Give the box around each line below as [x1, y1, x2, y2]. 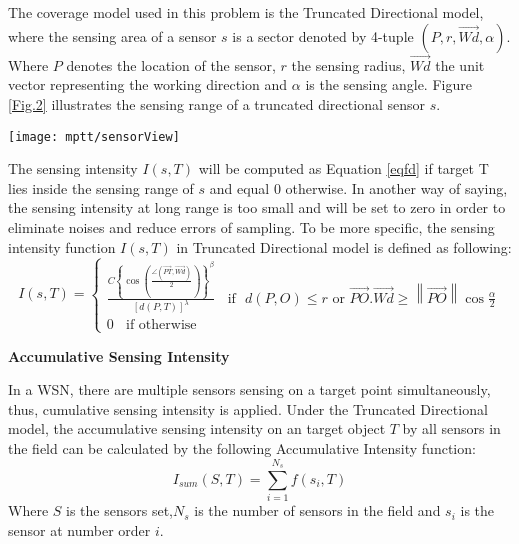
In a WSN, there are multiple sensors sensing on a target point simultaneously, [8, 379, 491, 400]
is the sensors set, [66, 500, 173, 521]
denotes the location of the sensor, [66, 54, 276, 75]
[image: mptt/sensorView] [8, 129, 180, 144]
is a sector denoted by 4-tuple [232, 25, 414, 46]
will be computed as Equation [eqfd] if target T [198, 158, 489, 179]
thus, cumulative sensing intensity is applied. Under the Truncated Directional [8, 398, 488, 419]
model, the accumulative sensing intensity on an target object [8, 418, 386, 439]
